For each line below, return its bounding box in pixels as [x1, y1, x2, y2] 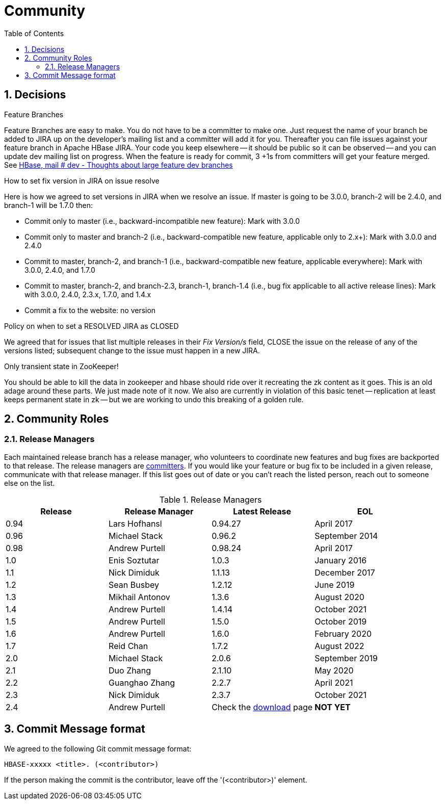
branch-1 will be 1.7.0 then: [4, 200, 93, 210]
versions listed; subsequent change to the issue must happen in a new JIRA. [4, 346, 260, 355]
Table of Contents [4, 29, 64, 38]
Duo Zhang [109, 665, 151, 676]
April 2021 [315, 677, 353, 688]
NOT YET [315, 702, 351, 712]
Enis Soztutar [109, 555, 160, 565]
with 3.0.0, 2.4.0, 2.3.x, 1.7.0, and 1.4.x [24, 290, 151, 299]
